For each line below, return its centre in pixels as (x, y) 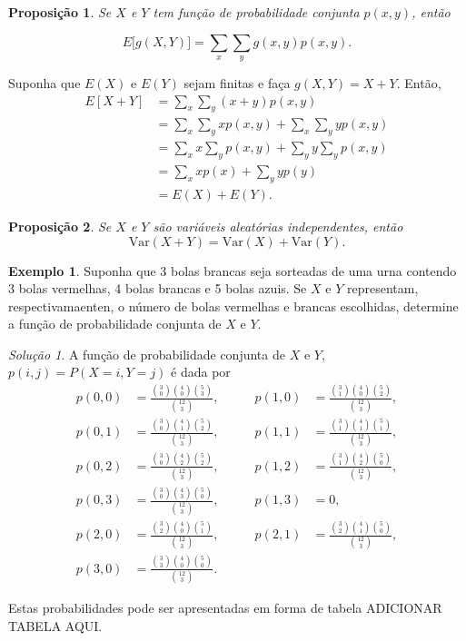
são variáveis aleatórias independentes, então (278, 226)
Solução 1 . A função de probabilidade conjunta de (147, 354)
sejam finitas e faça (237, 82)
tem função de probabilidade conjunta (256, 12)
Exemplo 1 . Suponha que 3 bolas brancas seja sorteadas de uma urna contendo (233, 270)
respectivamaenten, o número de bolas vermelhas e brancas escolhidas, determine (233, 306)
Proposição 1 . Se (60, 12)
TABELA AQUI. (55, 625)
